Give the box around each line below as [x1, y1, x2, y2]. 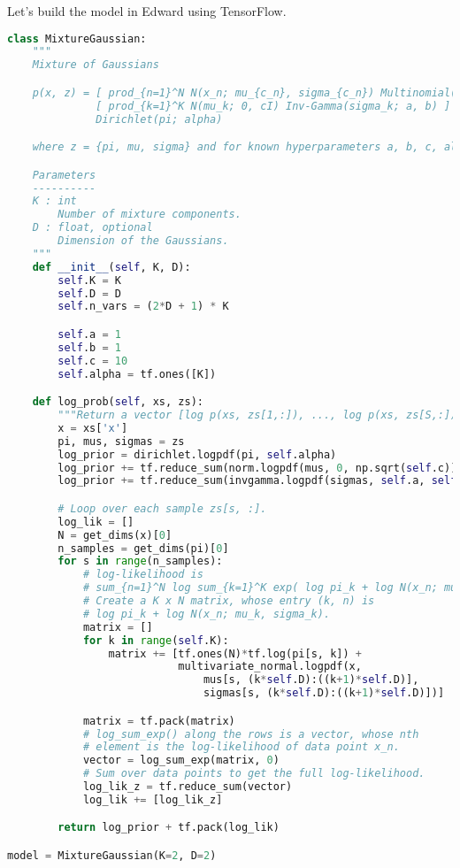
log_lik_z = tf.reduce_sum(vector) [82, 780, 293, 794]
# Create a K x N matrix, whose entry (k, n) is [82, 595, 375, 608]
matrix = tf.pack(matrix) [82, 714, 235, 727]
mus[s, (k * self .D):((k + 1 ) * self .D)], [203, 673, 419, 687]
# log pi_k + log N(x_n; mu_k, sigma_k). [82, 607, 331, 620]
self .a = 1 [57, 327, 121, 341]
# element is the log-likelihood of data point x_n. [82, 741, 400, 754]
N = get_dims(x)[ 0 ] [57, 528, 172, 542]
